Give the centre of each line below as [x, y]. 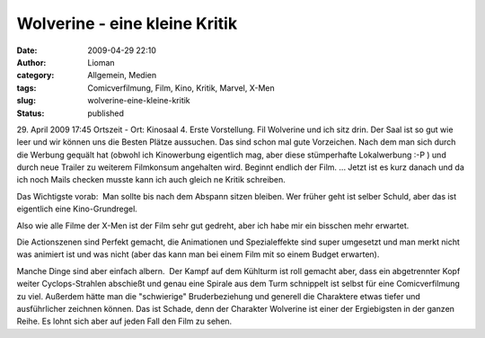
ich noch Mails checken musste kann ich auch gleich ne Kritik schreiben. [151, 180]
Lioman [101, 62]
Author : [31, 62]
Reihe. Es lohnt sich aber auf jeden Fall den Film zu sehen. [124, 321]
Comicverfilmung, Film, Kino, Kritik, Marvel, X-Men [181, 88]
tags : [26, 88]
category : [35, 76]
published [106, 113]
